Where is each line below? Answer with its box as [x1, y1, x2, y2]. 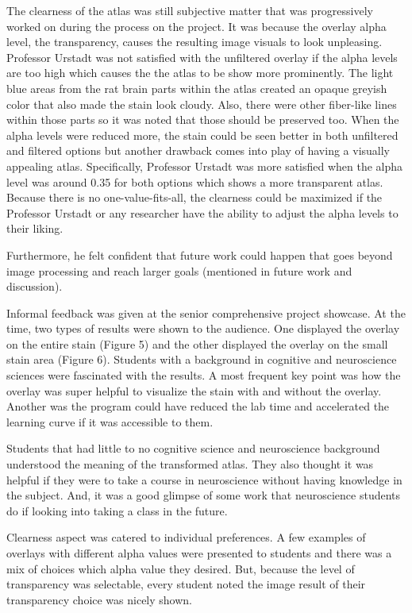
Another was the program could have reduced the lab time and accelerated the [6, 398, 390, 414]
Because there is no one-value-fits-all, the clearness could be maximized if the [6, 189, 383, 206]
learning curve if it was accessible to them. [6, 413, 214, 430]
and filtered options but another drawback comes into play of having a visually [6, 142, 390, 159]
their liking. [6, 220, 64, 237]
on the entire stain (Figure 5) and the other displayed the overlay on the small [6, 335, 388, 352]
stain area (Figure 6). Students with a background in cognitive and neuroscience [6, 351, 397, 368]
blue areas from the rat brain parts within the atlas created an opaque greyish [6, 79, 387, 96]
